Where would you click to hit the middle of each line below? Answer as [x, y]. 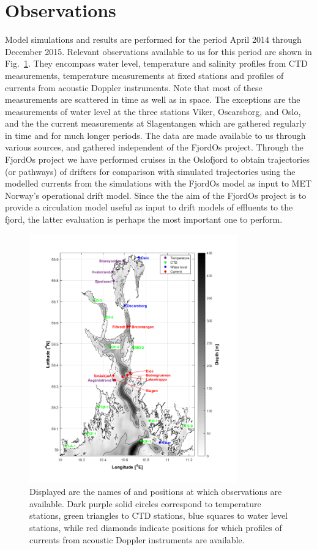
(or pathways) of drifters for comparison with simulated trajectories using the [150, 171]
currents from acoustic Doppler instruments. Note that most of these [134, 87]
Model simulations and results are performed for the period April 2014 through [153, 39]
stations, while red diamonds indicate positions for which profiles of [156, 528]
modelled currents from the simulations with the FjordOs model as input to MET [158, 183]
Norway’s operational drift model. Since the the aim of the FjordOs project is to [156, 195]
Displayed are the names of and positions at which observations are [156, 492]
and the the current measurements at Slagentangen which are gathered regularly [156, 123]
